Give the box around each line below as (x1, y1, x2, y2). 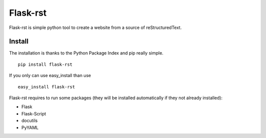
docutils (21, 118, 38, 124)
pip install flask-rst (18, 61, 73, 67)
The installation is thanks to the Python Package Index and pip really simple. (9, 50, 164, 56)
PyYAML (21, 124, 39, 130)
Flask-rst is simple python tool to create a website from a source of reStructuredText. (9, 25, 182, 30)
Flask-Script (21, 110, 46, 116)
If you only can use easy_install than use (9, 73, 91, 79)
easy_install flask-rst (18, 84, 75, 89)
